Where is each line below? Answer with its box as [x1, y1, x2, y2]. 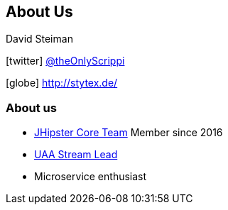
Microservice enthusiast [34, 170, 147, 183]
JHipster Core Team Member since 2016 [34, 126, 223, 139]
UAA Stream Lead [34, 148, 118, 161]
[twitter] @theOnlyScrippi [6, 55, 125, 67]
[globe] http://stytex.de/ [6, 77, 118, 89]
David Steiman [6, 33, 73, 45]
